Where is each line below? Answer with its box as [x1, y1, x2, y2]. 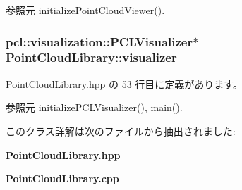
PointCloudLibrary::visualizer [6, 49, 177, 66]
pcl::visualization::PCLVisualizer [6, 32, 193, 50]
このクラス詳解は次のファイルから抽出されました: [6, 123, 236, 138]
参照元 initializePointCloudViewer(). [6, 3, 165, 17]
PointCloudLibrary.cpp [6, 171, 119, 186]
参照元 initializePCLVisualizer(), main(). [6, 100, 183, 115]
